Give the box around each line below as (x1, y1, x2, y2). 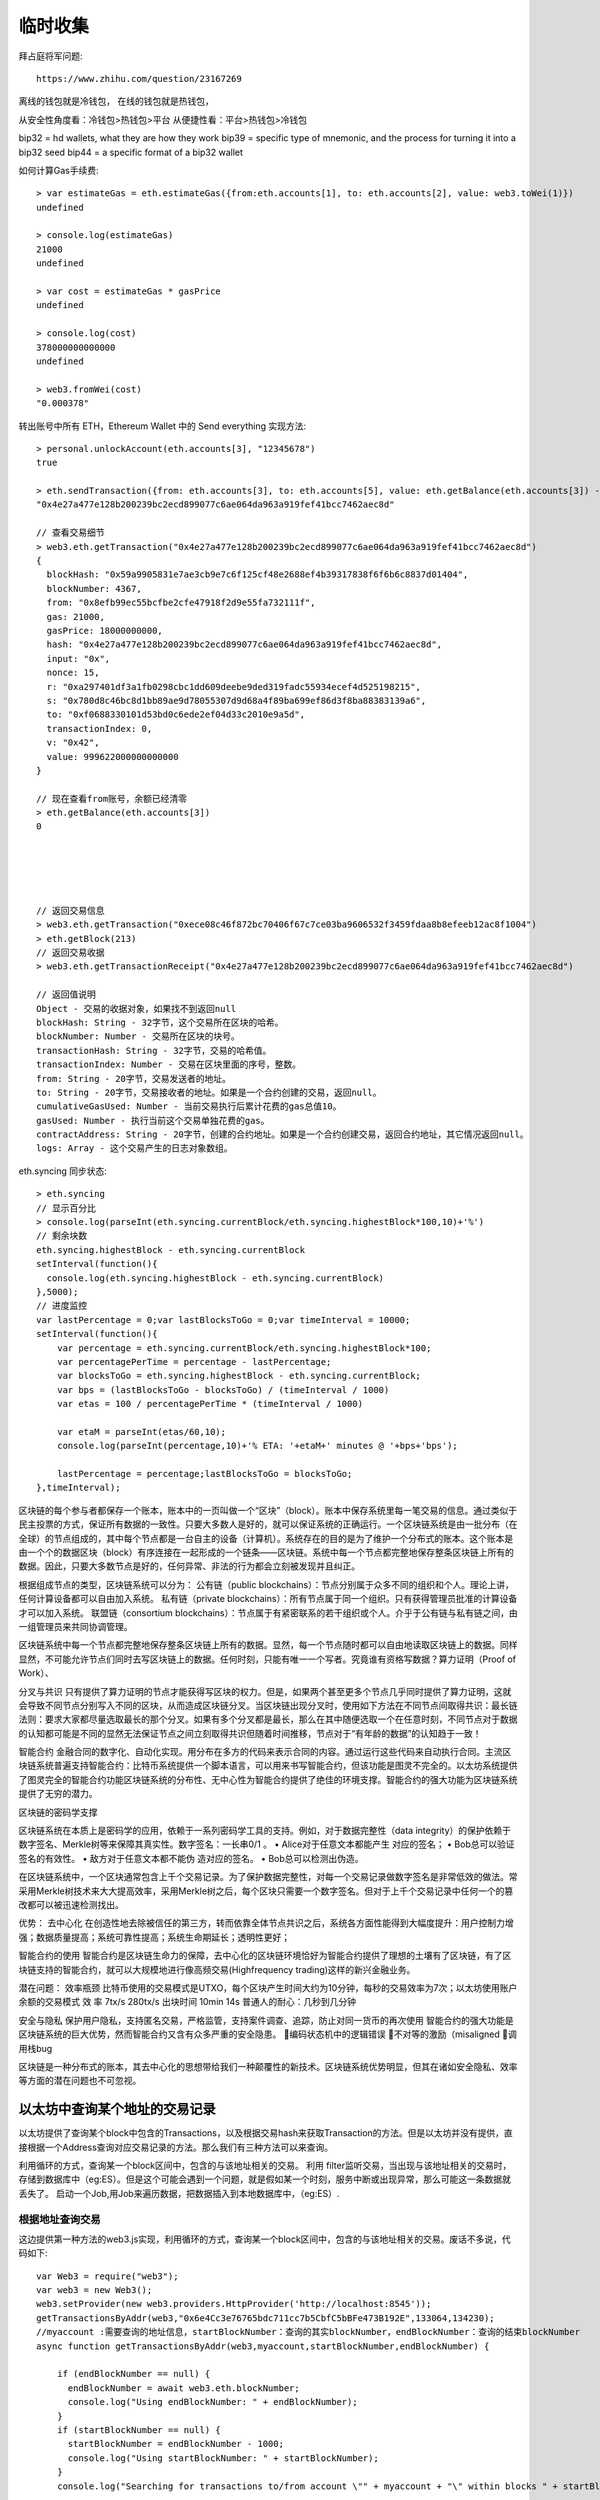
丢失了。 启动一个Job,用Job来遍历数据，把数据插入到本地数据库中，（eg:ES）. (18, 2187, 340, 2199)
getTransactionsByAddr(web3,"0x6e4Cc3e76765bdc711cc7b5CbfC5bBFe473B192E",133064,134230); (36, 2312, 495, 2324)
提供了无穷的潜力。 (18, 1788, 98, 1800)
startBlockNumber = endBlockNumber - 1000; (67, 2438, 285, 2450)
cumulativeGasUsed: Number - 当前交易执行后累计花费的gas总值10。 (36, 1101, 342, 1112)
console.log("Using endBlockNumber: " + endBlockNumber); (67, 2396, 359, 2408)
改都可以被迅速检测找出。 (18, 1898, 124, 1910)
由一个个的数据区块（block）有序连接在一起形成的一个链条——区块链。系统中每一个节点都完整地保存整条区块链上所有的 (18, 1546, 515, 1558)
